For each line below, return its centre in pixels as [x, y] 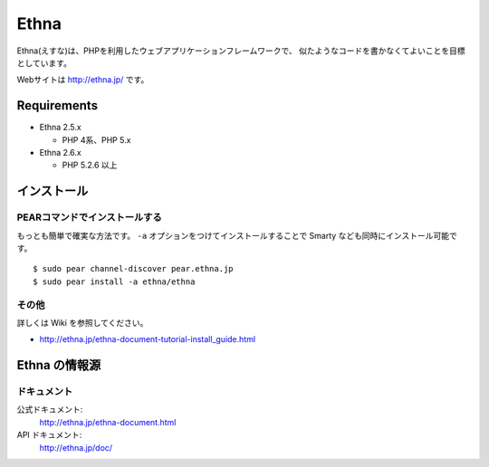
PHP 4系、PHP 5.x [96, 139]
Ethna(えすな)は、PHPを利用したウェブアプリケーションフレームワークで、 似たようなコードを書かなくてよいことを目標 [241, 51]
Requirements [58, 105]
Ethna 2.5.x [60, 128]
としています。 [44, 62]
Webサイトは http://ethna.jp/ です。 [83, 80]
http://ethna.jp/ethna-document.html [108, 422]
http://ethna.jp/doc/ [76, 447]
